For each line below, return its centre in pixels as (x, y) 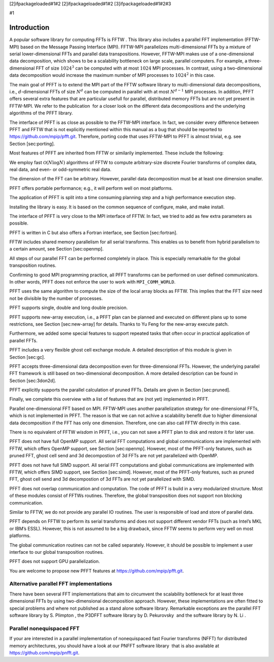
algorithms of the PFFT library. (41, 113)
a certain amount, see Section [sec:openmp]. (57, 249)
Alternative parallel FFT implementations (61, 584)
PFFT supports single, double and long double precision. (68, 308)
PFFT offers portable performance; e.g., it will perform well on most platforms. (91, 188)
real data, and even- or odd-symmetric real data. (60, 169)
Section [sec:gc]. (27, 357)
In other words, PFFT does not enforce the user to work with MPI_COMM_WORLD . (93, 282)
